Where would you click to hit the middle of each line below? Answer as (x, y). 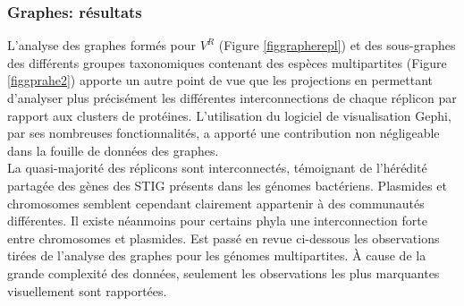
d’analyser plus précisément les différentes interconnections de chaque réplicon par (232, 98)
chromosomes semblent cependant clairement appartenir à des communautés (216, 203)
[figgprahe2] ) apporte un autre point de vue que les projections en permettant (220, 80)
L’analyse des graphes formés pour (102, 45)
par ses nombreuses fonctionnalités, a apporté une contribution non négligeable (224, 133)
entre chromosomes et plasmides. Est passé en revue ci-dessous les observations (224, 238)
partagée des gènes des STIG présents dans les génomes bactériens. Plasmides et (227, 185)
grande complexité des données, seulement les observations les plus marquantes (224, 272)
